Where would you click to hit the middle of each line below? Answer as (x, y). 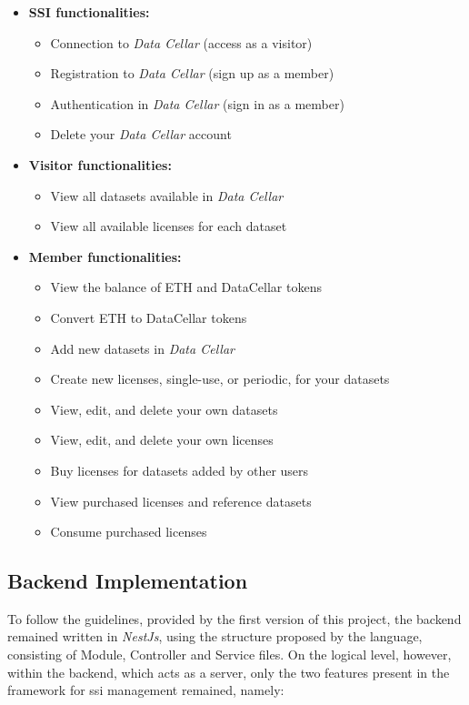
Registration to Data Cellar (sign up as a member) (192, 73)
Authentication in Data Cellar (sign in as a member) (197, 103)
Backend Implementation (128, 581)
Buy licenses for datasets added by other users (180, 470)
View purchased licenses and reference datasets (181, 501)
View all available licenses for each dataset (169, 226)
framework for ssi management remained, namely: (146, 690)
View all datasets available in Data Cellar (167, 195)
